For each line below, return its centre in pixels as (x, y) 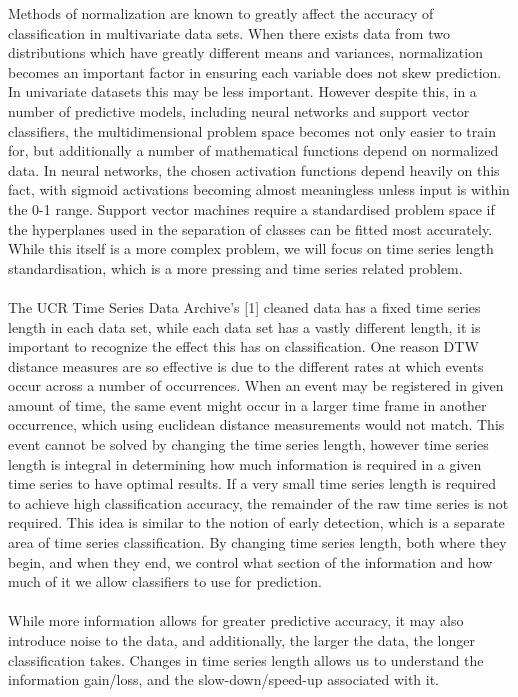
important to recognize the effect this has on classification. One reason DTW (243, 346)
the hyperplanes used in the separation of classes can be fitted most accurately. (250, 228)
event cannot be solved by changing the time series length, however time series (248, 444)
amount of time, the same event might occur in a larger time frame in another (247, 404)
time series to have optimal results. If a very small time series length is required (252, 483)
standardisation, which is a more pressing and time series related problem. (235, 267)
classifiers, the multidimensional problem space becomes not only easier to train (252, 130)
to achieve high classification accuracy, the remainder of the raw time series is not (258, 502)
